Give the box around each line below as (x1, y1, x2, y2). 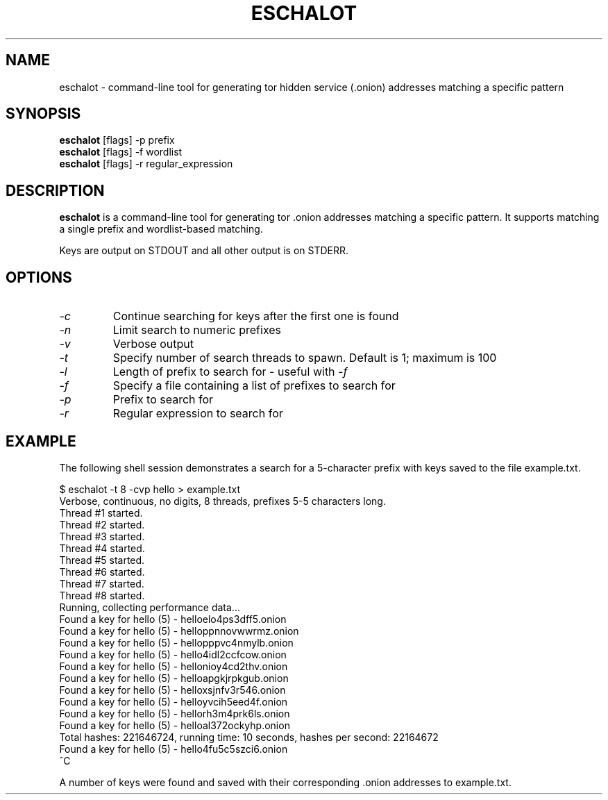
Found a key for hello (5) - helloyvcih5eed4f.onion (59, 695, 288, 708)
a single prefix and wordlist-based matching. (59, 223, 263, 235)
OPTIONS (6, 268, 72, 286)
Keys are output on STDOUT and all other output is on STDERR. (59, 244, 349, 257)
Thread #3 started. (59, 530, 145, 542)
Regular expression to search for (112, 406, 283, 421)
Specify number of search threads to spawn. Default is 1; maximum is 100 (112, 351, 497, 365)
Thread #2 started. (59, 518, 145, 531)
